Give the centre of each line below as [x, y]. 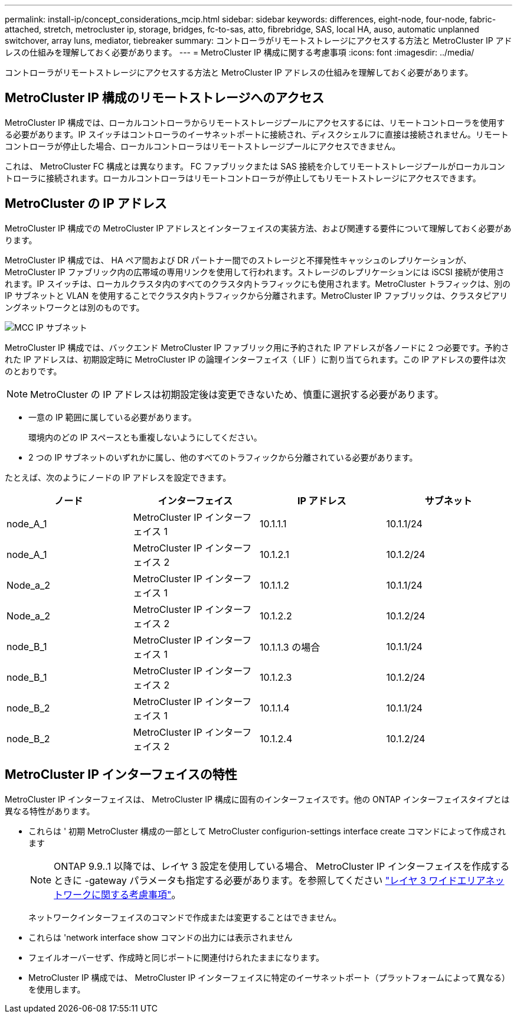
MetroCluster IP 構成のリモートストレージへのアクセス [165, 98]
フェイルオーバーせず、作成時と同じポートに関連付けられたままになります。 [176, 957]
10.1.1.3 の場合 [290, 647]
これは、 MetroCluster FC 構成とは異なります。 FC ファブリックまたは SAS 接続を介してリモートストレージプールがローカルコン [255, 166]
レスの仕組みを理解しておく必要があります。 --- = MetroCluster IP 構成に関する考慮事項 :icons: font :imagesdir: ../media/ [240, 52]
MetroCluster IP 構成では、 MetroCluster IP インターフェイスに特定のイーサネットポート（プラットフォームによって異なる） [269, 977]
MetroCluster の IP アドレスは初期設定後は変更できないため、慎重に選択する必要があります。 [237, 394]
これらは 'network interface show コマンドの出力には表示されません [161, 937]
